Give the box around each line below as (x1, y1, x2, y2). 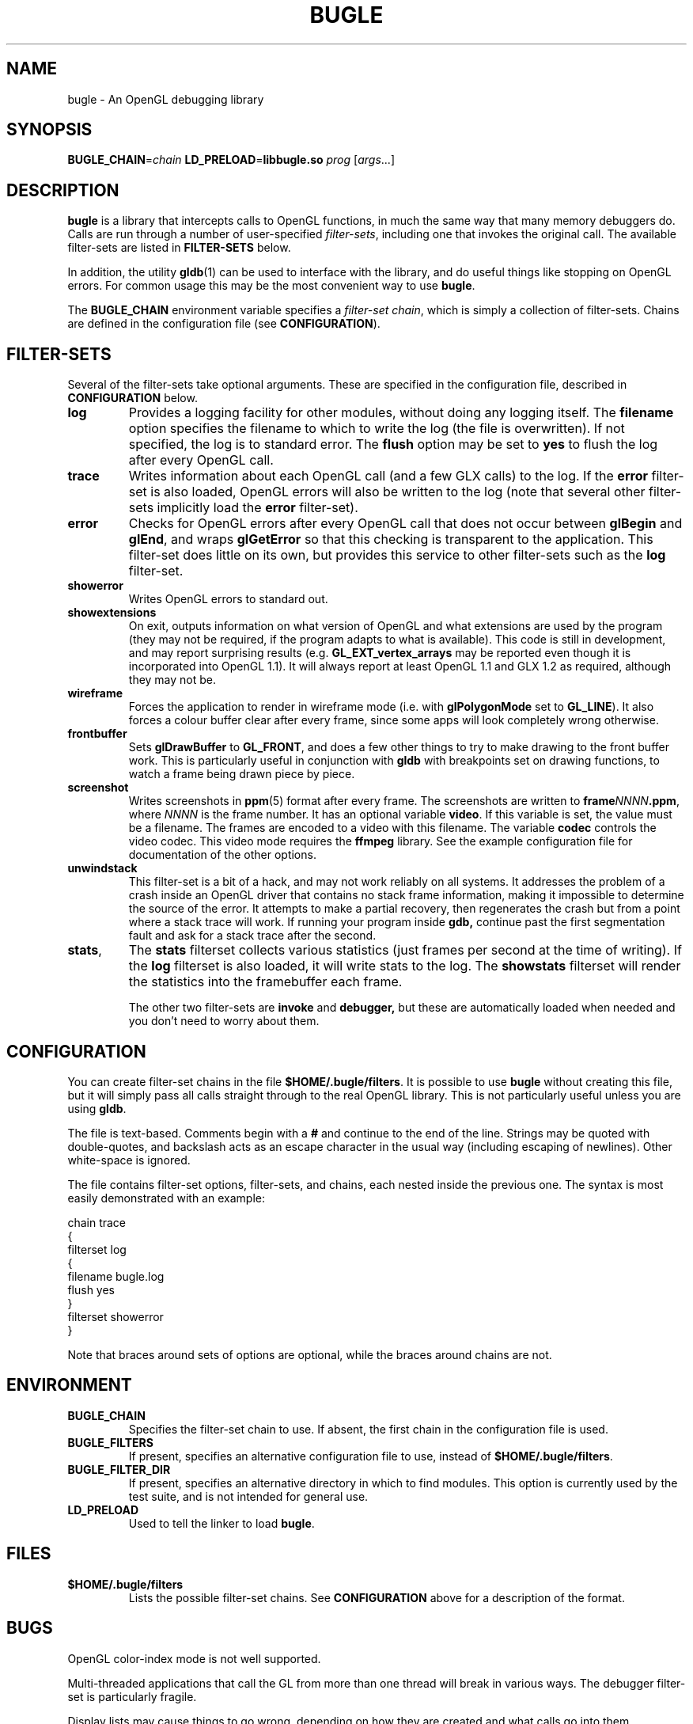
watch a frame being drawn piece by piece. (128, 767, 355, 781)
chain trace (67, 1215, 126, 1229)
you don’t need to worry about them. (128, 1014, 320, 1028)
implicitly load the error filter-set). (157, 499, 358, 516)
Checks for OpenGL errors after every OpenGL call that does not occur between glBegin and (128, 515, 683, 532)
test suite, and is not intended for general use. (128, 1489, 369, 1503)
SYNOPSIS (6, 120, 93, 140)
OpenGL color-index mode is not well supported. (67, 1651, 321, 1665)
